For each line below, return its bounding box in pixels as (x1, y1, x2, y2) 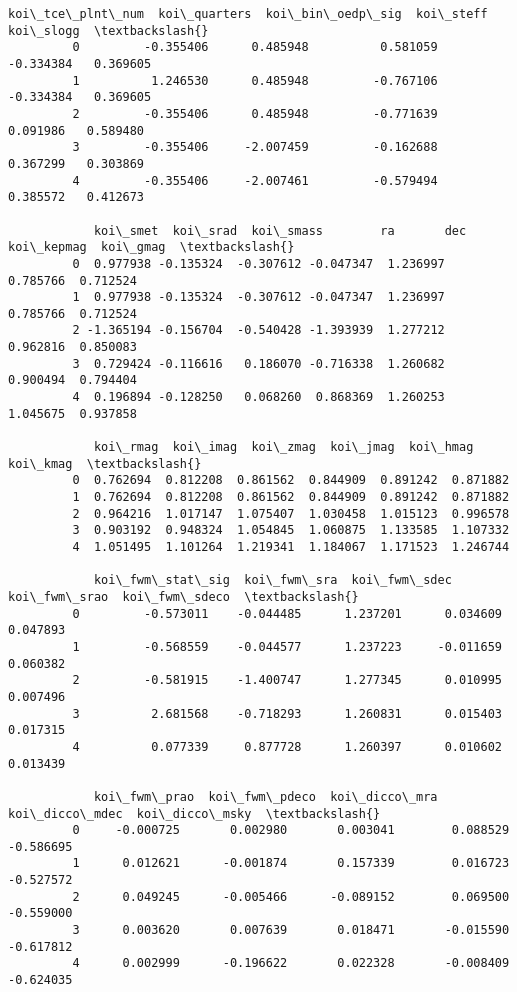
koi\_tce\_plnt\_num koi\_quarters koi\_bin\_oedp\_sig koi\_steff (8, 7, 488, 21)
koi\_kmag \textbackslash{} (8, 456, 202, 471)
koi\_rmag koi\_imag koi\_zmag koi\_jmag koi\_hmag (93, 440, 474, 455)
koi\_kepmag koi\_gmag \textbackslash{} (8, 240, 295, 255)
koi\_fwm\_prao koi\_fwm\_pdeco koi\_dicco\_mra (93, 789, 438, 804)
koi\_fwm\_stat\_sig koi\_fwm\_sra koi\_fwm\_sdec (93, 573, 452, 588)
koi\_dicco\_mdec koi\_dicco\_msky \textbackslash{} (8, 806, 381, 821)
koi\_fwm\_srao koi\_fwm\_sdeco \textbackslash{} (8, 589, 359, 604)
